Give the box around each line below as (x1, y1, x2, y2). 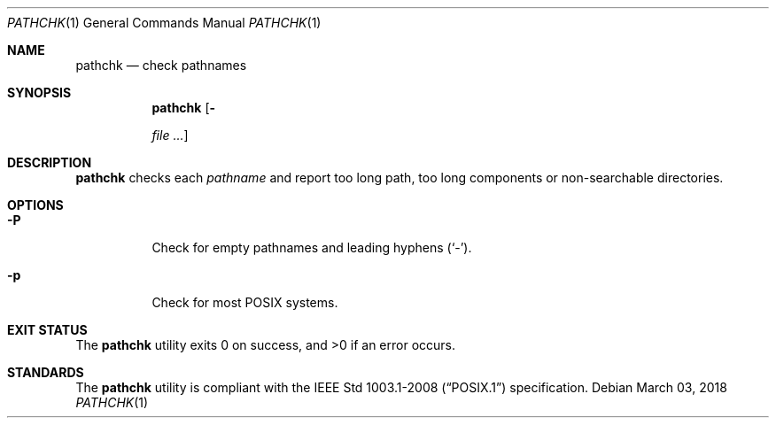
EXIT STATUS (7, 322, 88, 337)
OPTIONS (7, 197, 64, 212)
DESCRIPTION (7, 155, 92, 170)
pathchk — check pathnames (75, 58, 247, 73)
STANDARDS (7, 365, 84, 380)
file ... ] (151, 127, 189, 143)
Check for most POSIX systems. (151, 295, 338, 310)
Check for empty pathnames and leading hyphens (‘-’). (151, 240, 472, 255)
